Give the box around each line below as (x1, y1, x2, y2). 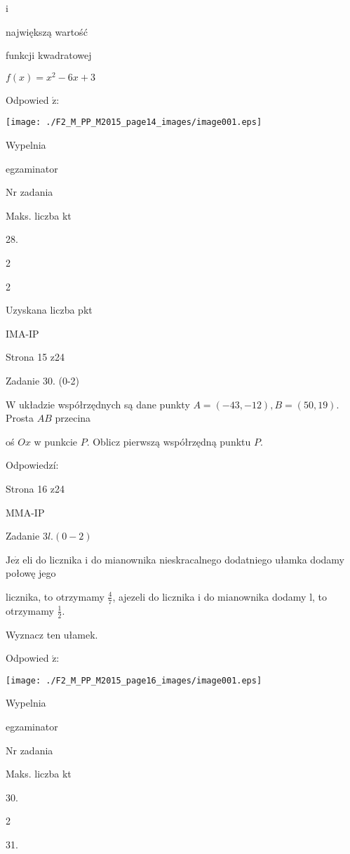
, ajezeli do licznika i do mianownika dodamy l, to (112, 589, 328, 603)
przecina (55, 411, 91, 425)
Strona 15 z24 (6, 349, 65, 364)
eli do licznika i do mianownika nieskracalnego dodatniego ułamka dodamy (22, 552, 344, 566)
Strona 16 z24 (6, 481, 65, 496)
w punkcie (34, 434, 77, 448)
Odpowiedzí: (6, 458, 59, 472)
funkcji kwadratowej (6, 48, 92, 62)
